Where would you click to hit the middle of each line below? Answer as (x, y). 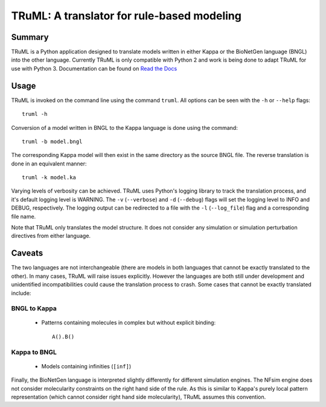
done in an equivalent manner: (49, 164)
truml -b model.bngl (52, 141)
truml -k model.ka (49, 178)
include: (21, 293)
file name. (24, 216)
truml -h (35, 114)
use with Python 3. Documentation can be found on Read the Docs (94, 68)
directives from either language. (51, 236)
